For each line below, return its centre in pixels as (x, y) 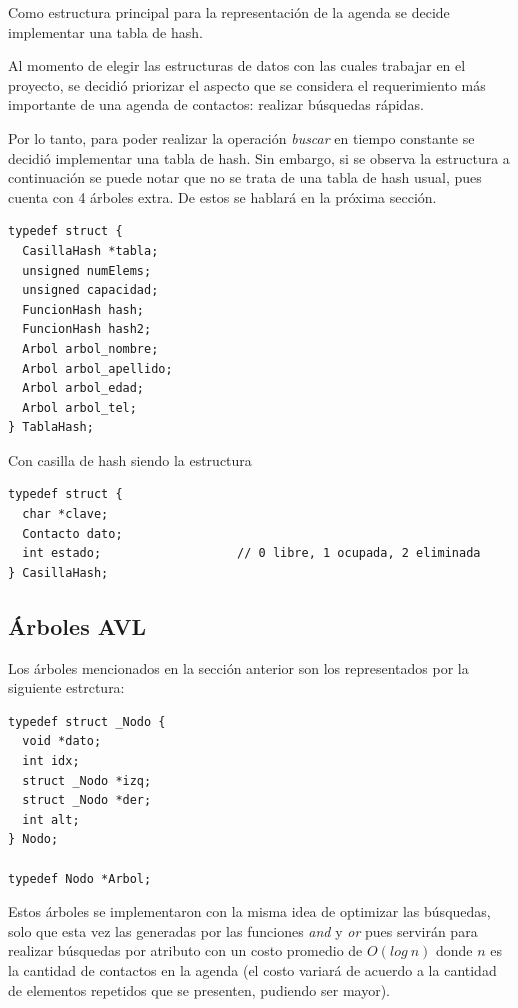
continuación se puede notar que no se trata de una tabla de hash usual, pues (245, 177)
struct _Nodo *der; (87, 800)
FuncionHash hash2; (87, 329)
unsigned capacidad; (90, 290)
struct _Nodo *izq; (87, 780)
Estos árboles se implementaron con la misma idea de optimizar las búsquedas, (249, 911)
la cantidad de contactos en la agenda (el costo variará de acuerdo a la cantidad (252, 969)
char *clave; (65, 514)
